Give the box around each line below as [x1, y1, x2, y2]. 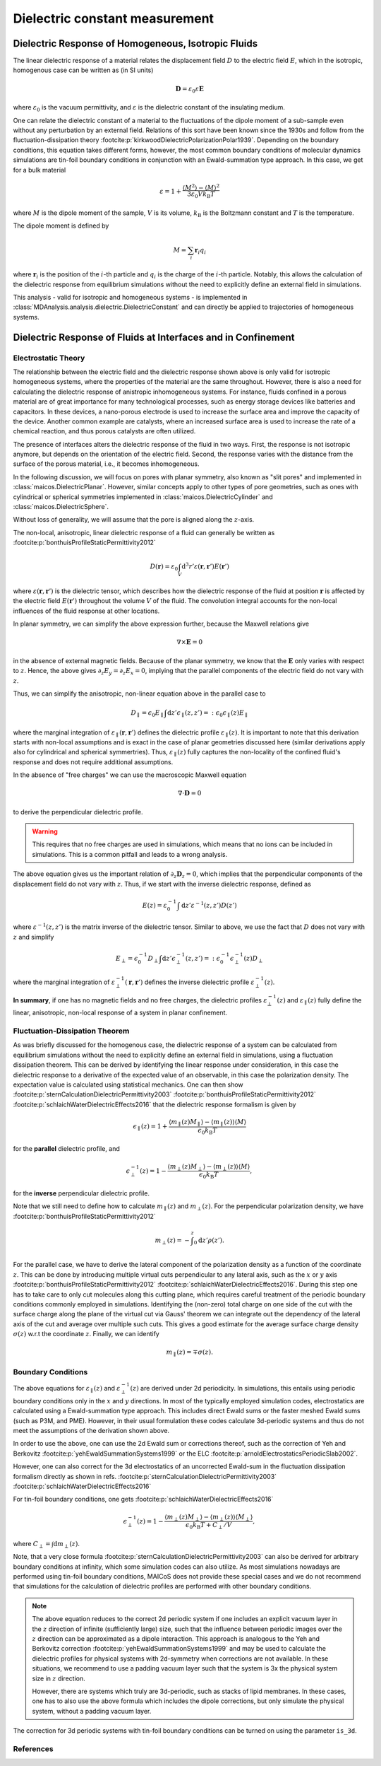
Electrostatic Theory [13, 353, 85, 363]
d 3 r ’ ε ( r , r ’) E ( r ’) [181, 561, 229, 571]
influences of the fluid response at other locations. [13, 607, 160, 615]
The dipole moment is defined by [13, 221, 109, 230]
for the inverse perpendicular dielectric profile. [13, 1188, 150, 1198]
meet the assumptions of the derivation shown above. [13, 1427, 169, 1435]
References [13, 1743, 54, 1753]
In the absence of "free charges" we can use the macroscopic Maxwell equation [13, 771, 247, 779]
